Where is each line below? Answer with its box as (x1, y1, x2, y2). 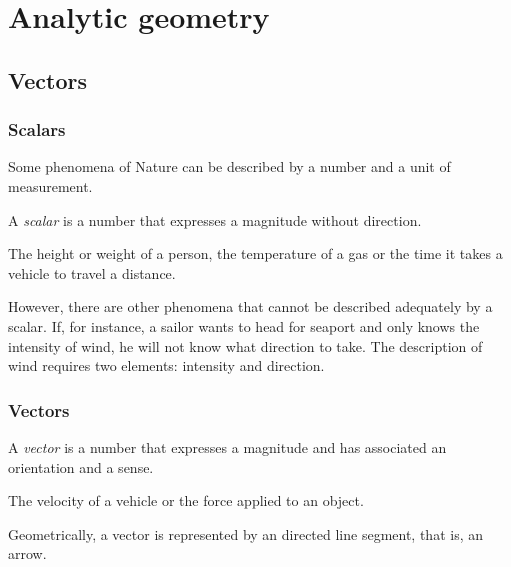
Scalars (8, 117, 66, 142)
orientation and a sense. (8, 456, 154, 477)
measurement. (8, 175, 93, 196)
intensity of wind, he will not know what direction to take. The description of (8, 335, 483, 356)
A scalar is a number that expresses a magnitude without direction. (8, 209, 422, 230)
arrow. (8, 543, 47, 564)
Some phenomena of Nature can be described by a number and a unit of (8, 156, 451, 177)
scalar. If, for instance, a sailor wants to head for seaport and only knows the (8, 315, 480, 336)
